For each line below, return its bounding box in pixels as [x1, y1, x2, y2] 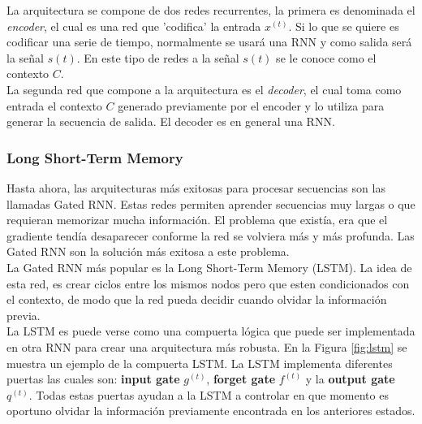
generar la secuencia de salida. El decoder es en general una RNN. [6, 113, 335, 130]
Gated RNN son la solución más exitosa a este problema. [6, 243, 290, 260]
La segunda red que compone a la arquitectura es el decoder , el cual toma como [6, 80, 402, 97]
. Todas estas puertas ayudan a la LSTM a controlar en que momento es [28, 386, 389, 403]
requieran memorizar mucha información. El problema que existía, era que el [6, 211, 388, 228]
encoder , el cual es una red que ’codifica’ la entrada [6, 17, 261, 34]
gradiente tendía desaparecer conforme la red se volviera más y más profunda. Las [6, 227, 415, 244]
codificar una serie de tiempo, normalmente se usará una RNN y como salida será [6, 33, 412, 50]
